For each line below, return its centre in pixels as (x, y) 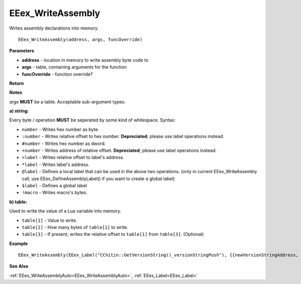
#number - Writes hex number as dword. (64, 144)
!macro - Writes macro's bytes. (55, 193)
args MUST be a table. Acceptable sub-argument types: (67, 102)
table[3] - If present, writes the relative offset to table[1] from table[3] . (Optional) (113, 234)
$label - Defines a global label (54, 185)
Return (17, 83)
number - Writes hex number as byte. (60, 129)
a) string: (19, 111)
